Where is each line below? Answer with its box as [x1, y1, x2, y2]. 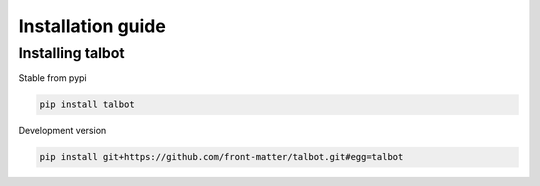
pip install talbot [39, 99, 135, 110]
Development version [18, 125, 107, 137]
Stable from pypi [18, 72, 87, 84]
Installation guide [18, 15, 167, 37]
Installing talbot [18, 44, 125, 62]
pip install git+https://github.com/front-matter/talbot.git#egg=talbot [39, 151, 404, 163]
